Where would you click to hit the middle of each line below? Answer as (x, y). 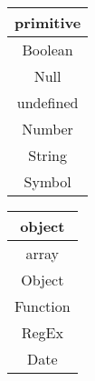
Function (43, 306)
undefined (47, 102)
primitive (48, 22)
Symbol (47, 181)
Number (47, 129)
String (47, 155)
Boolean (47, 50)
